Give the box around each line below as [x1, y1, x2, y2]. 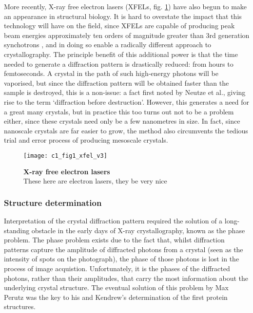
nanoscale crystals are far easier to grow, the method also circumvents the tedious [4, 125, 248, 135]
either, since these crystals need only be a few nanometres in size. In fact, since [4, 116, 240, 126]
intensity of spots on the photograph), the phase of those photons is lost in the [4, 254, 239, 264]
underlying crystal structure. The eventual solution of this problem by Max [4, 282, 229, 293]
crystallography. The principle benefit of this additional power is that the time [4, 49, 238, 59]
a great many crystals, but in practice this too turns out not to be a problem [4, 106, 234, 116]
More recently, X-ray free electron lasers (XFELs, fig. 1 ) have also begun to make [4, 1, 247, 11]
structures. [4, 301, 36, 312]
